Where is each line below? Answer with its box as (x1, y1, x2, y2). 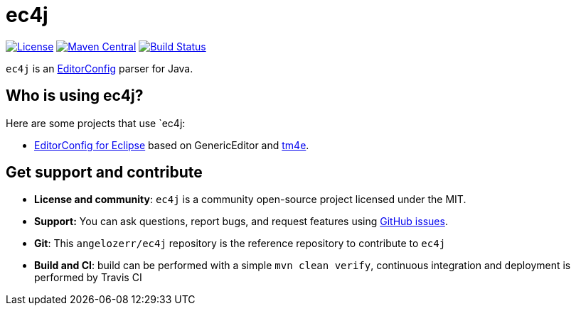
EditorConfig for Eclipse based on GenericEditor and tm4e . (34, 138, 309, 151)
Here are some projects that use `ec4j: (6, 116, 186, 129)
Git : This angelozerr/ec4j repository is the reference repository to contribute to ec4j (34, 237, 446, 250)
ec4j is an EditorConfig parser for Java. (6, 62, 193, 75)
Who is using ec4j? (6, 87, 144, 105)
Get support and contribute (6, 163, 203, 182)
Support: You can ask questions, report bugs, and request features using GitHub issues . (34, 215, 448, 228)
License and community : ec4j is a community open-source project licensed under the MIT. (34, 193, 466, 206)
